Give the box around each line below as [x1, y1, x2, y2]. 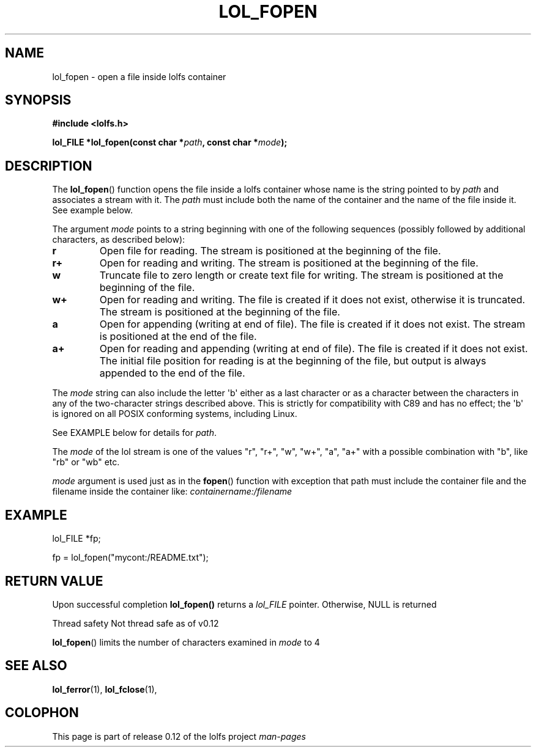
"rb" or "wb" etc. [52, 457, 120, 468]
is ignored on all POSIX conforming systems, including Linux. [52, 408, 297, 419]
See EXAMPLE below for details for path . [52, 427, 217, 438]
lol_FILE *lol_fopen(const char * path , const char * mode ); [52, 137, 288, 148]
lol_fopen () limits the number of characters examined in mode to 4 [52, 636, 320, 647]
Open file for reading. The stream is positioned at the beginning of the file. [99, 245, 441, 257]
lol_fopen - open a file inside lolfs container [52, 71, 226, 82]
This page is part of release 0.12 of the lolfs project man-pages [52, 731, 306, 742]
